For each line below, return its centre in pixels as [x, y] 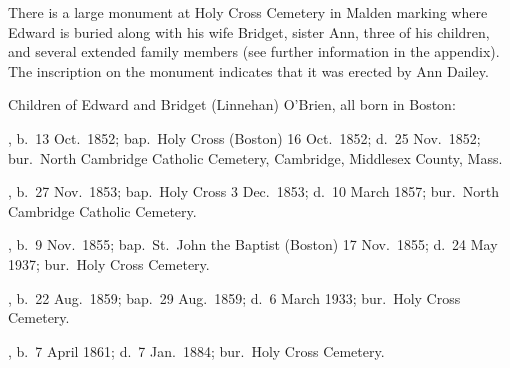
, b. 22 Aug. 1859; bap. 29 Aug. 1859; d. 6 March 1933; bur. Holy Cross [234, 297]
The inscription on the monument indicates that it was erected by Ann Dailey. [248, 70]
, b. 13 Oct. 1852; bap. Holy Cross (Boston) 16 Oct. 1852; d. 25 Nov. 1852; [244, 137]
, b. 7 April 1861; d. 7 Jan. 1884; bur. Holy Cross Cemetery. [196, 350]
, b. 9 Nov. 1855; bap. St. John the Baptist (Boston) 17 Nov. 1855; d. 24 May [253, 244]
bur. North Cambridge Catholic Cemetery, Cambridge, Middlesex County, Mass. [255, 157]
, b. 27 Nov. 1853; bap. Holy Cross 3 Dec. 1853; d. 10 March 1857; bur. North [253, 191]
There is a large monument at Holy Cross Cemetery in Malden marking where [248, 12]
